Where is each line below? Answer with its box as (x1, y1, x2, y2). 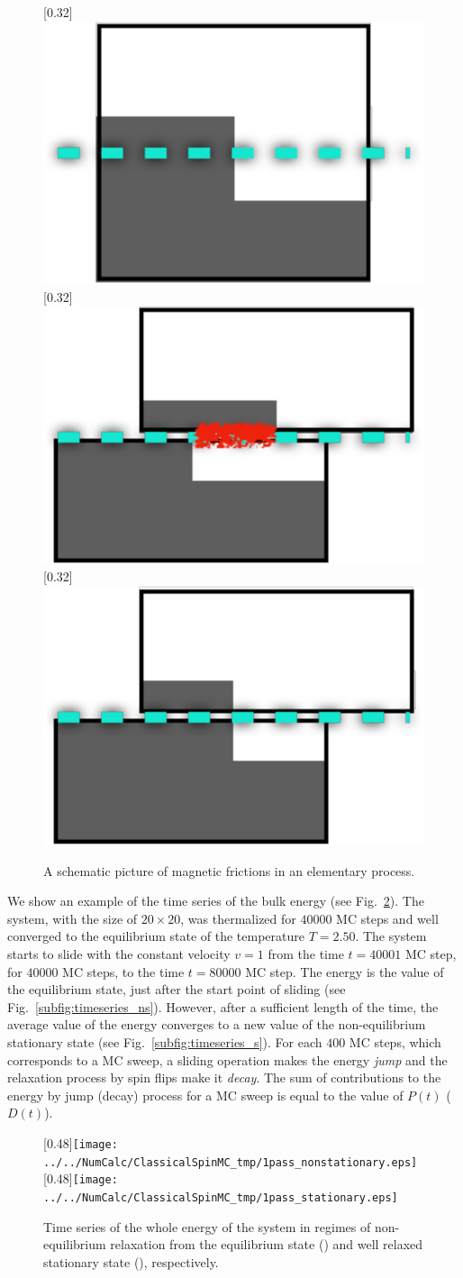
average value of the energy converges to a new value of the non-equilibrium (7, 1015, 426, 1034)
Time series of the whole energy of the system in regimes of (43, 1217, 371, 1236)
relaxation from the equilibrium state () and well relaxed (110, 1235, 423, 1254)
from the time (268, 945, 344, 963)
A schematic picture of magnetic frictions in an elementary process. (43, 861, 415, 880)
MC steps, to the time (62, 962, 185, 981)
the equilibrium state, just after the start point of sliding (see (7, 980, 346, 999)
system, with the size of (7, 908, 138, 927)
